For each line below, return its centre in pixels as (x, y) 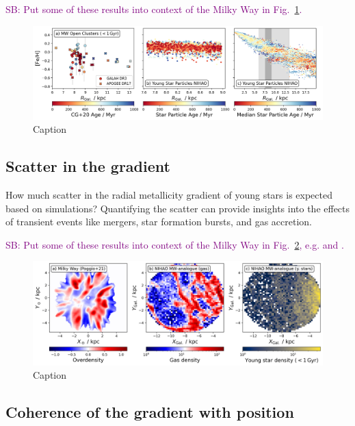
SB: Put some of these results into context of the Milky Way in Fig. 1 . (154, 9)
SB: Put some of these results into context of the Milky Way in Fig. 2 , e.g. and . (175, 244)
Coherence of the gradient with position (150, 412)
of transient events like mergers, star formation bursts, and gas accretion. (159, 222)
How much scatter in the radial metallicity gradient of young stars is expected (169, 195)
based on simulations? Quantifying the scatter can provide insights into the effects (178, 208)
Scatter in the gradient (88, 166)
